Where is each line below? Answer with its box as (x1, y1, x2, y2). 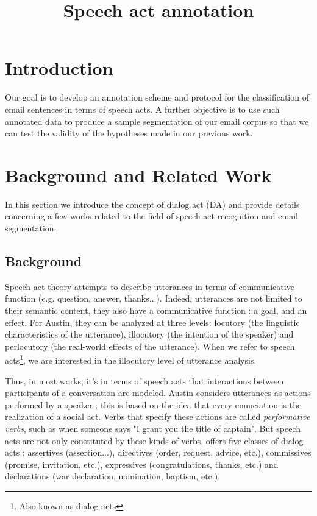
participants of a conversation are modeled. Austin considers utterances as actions (5, 386, 311, 399)
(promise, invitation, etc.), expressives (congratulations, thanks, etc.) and (5, 458, 279, 470)
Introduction (5, 55, 113, 80)
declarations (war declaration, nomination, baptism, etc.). (5, 470, 221, 482)
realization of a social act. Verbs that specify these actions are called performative (5, 410, 310, 423)
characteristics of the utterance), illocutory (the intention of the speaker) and (5, 328, 294, 341)
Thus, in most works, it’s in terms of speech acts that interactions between (5, 374, 284, 387)
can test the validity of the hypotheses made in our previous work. (5, 127, 253, 140)
